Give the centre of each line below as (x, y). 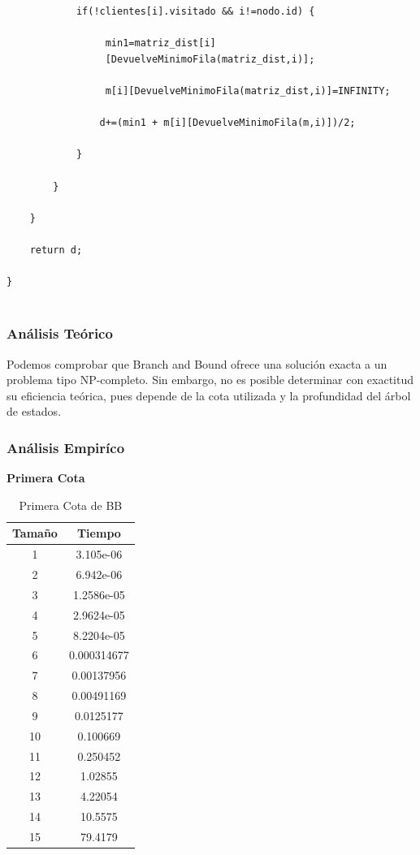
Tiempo (99, 533)
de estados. (34, 411)
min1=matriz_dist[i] (160, 43)
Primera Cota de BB (71, 505)
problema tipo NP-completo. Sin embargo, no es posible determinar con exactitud (210, 380)
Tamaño (35, 533)
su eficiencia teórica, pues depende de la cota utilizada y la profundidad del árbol (209, 395)
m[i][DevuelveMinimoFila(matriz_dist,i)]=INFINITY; (248, 91)
